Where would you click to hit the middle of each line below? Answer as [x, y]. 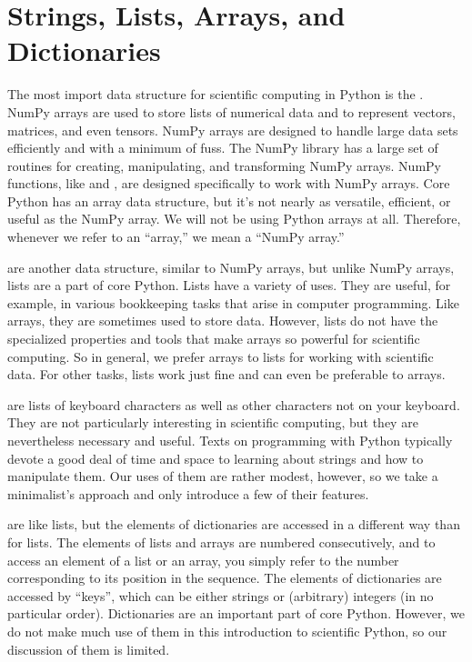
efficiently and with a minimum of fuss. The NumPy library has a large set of [223, 148]
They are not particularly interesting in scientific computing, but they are [213, 422]
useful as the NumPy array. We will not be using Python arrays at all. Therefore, [234, 219]
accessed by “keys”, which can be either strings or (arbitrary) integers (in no [221, 595]
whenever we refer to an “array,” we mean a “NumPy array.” [176, 237]
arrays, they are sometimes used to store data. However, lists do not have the [223, 321]
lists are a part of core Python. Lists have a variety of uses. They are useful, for [229, 285]
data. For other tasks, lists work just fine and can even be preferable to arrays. [226, 374]
